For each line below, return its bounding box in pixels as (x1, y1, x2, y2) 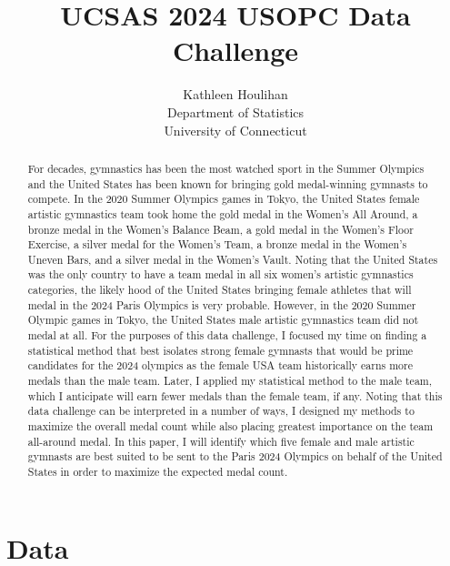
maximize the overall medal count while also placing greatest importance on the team (27, 419, 434, 434)
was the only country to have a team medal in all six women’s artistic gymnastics (27, 267, 414, 282)
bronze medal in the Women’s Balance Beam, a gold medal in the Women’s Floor (27, 221, 414, 237)
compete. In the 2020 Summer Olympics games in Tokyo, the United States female (27, 191, 420, 207)
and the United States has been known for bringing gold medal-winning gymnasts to (27, 176, 428, 191)
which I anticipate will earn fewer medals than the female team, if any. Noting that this (27, 388, 443, 403)
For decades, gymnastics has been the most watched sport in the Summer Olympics (27, 160, 425, 176)
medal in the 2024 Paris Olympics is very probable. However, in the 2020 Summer (27, 297, 416, 312)
